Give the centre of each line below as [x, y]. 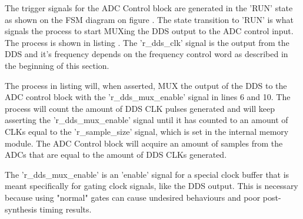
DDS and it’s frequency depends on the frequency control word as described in [146, 54]
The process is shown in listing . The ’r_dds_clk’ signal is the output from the [147, 42]
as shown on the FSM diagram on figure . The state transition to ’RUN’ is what [149, 19]
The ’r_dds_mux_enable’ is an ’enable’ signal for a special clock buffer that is [147, 174]
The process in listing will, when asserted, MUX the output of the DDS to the [146, 85]
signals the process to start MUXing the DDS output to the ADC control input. [149, 31]
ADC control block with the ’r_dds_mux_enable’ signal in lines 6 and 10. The [148, 97]
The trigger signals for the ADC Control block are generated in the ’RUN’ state [149, 8]
